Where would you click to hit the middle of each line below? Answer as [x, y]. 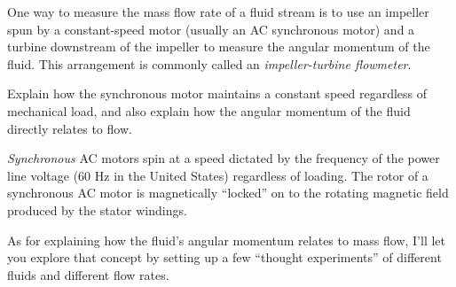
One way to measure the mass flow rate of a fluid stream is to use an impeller [218, 12]
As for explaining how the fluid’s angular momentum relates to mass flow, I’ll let [226, 240]
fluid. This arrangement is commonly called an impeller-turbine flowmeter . [209, 63]
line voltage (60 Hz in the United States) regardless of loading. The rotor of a [218, 175]
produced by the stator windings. [97, 209]
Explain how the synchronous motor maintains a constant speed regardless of [217, 93]
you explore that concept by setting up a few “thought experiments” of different [224, 257]
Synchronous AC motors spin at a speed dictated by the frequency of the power [224, 158]
